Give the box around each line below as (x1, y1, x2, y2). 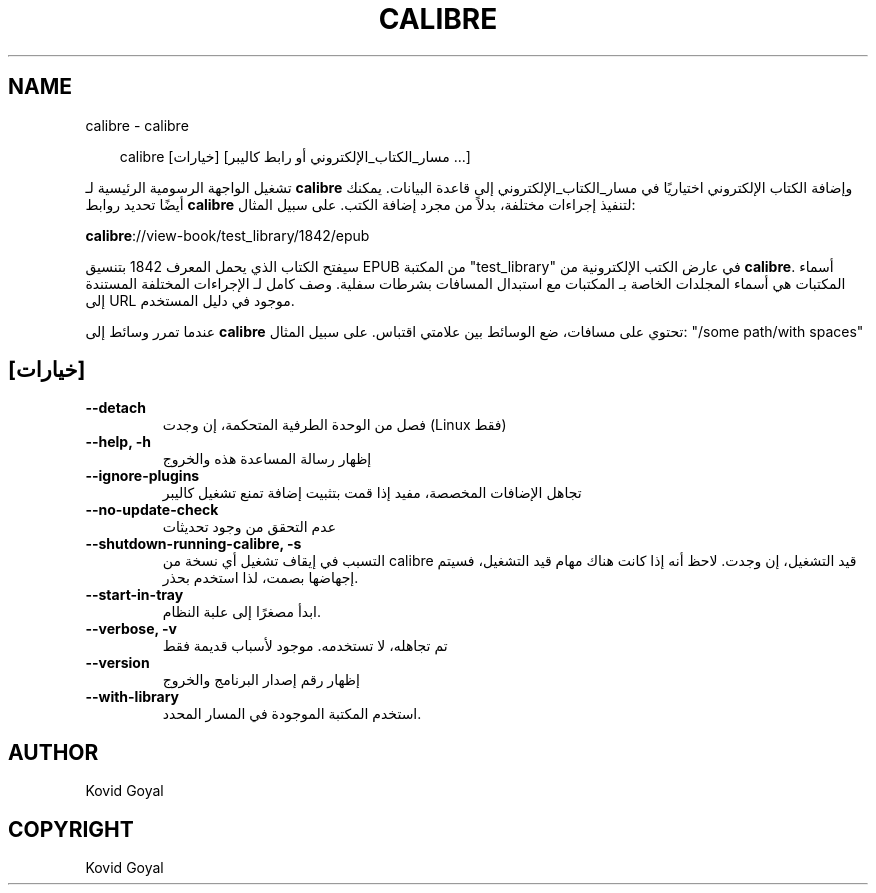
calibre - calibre (85, 116, 189, 134)
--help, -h (85, 433, 151, 451)
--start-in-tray (85, 586, 184, 604)
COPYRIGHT (8, 816, 134, 842)
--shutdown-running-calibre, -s (85, 535, 302, 553)
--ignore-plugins (85, 467, 200, 485)
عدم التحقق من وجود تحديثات (162, 518, 336, 536)
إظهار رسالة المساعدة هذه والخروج (162, 450, 372, 468)
